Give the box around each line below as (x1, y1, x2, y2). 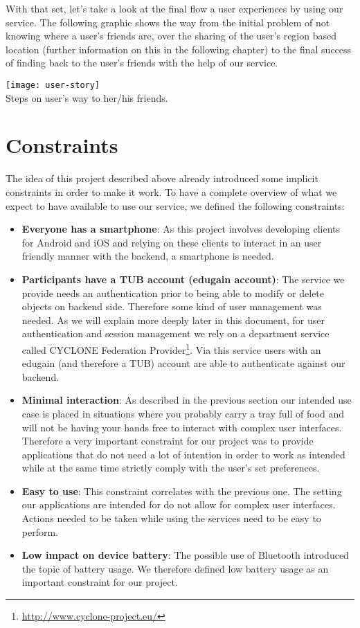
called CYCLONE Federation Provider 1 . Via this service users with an (21, 340, 321, 357)
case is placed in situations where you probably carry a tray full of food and (21, 406, 345, 420)
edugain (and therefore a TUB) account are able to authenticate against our (21, 356, 345, 370)
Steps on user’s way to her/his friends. (6, 90, 168, 105)
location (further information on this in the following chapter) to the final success (6, 42, 352, 56)
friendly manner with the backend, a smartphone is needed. (21, 249, 274, 263)
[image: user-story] (6, 80, 100, 90)
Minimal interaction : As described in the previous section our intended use (21, 393, 352, 407)
